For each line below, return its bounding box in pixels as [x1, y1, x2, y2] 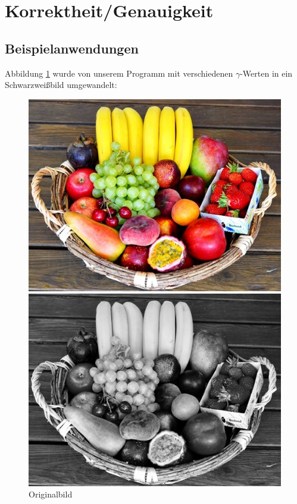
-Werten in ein [240, 67, 293, 79]
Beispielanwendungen [5, 39, 139, 57]
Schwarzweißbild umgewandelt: [5, 78, 117, 91]
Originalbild [29, 488, 73, 500]
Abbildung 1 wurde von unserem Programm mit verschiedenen [5, 67, 233, 79]
